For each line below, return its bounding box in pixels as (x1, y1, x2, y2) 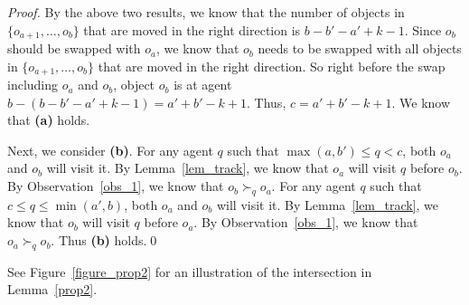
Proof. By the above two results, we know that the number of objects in (7, 3, 405, 21)
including (7, 75, 59, 94)
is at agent (174, 75, 232, 94)
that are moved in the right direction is (83, 20, 301, 39)
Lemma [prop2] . (7, 280, 98, 299)
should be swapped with (7, 39, 141, 58)
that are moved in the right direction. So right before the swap (98, 56, 446, 75)
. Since (404, 20, 442, 39)
